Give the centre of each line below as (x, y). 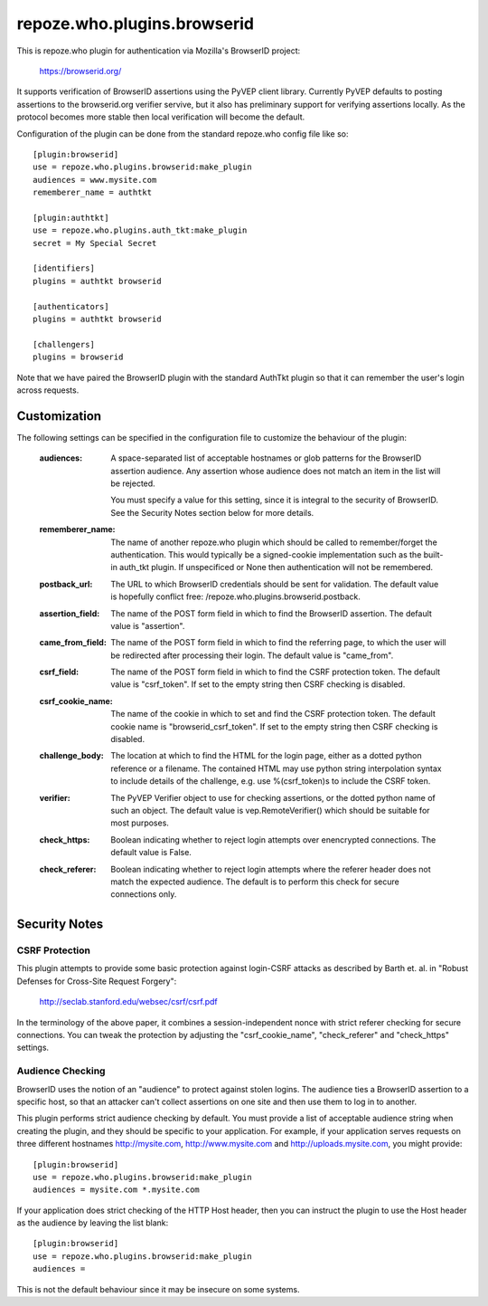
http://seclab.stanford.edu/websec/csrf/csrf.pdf (128, 1002)
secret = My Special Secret (95, 243)
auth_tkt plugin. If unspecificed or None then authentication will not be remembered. (276, 567)
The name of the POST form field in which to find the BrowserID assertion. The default (272, 613)
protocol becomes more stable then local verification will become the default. (161, 117)
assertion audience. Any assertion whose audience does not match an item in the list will (276, 471)
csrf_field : (59, 672)
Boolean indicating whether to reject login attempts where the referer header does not (271, 869)
